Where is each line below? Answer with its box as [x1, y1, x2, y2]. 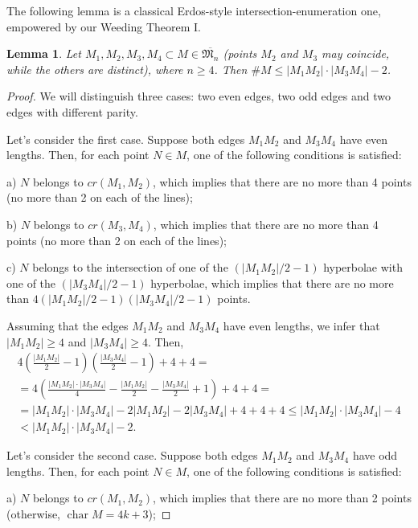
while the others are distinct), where [6, 60, 183, 77]
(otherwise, [6, 505, 61, 522]
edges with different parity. [6, 103, 138, 120]
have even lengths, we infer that [223, 317, 380, 334]
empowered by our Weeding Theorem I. [6, 18, 201, 35]
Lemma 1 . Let [6, 45, 81, 62]
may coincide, [322, 45, 390, 62]
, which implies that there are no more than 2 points [153, 489, 412, 506]
